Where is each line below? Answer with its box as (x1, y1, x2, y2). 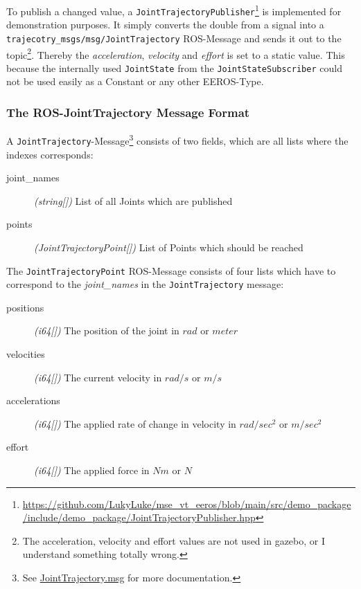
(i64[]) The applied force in (34, 463, 150, 478)
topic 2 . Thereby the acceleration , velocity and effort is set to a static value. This (6, 45, 345, 62)
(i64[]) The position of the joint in (34, 323, 179, 338)
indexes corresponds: (6, 147, 94, 161)
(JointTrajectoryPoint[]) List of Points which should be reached (34, 239, 303, 254)
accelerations (6, 393, 60, 408)
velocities (6, 347, 45, 361)
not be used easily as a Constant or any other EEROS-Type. (6, 74, 264, 89)
